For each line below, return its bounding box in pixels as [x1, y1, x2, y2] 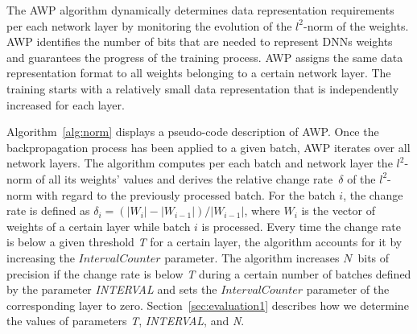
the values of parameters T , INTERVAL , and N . [6, 312, 245, 329]
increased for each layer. [6, 96, 125, 113]
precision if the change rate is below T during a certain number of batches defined [6, 265, 411, 282]
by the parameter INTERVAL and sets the [6, 281, 217, 298]
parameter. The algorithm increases [164, 249, 340, 266]
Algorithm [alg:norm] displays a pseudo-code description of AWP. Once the [6, 123, 379, 140]
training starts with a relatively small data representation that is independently [6, 80, 399, 97]
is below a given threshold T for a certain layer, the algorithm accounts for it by [6, 233, 403, 250]
